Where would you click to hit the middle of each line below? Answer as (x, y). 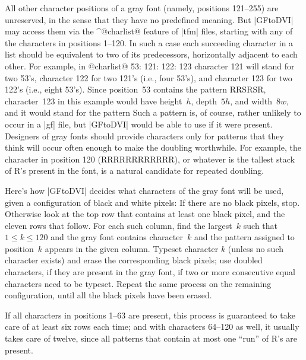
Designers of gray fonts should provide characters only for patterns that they (144, 136)
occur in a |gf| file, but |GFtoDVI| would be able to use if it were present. (139, 124)
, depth (204, 101)
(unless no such (256, 248)
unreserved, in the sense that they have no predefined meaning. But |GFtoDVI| (149, 19)
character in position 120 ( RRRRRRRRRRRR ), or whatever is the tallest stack (150, 159)
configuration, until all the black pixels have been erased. (108, 295)
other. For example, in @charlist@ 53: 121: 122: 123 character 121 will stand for (150, 66)
